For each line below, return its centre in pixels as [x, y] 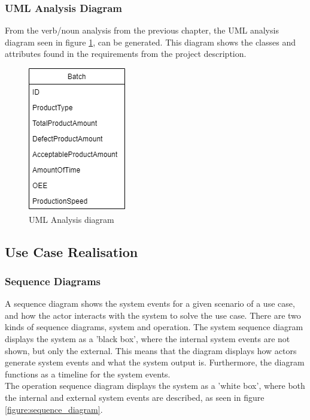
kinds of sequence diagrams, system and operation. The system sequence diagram [154, 327]
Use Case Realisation [72, 251]
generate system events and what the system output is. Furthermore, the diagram [155, 362]
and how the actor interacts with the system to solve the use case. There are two [153, 315]
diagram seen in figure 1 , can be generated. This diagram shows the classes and [150, 42]
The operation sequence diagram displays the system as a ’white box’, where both [155, 386]
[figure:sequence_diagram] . [54, 409]
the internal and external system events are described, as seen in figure [135, 397]
